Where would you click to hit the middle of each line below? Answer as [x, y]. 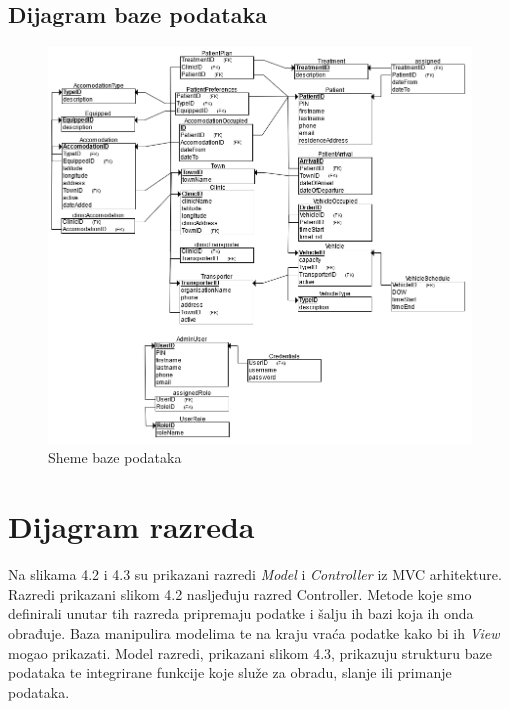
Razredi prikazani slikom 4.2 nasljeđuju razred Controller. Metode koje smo [240, 593]
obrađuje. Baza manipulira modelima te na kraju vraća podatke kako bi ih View [254, 632]
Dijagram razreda [131, 526]
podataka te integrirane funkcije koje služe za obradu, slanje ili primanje [230, 672]
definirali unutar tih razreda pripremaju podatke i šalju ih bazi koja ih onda [241, 613]
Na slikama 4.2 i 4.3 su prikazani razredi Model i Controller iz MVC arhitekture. [255, 574]
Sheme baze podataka [115, 457]
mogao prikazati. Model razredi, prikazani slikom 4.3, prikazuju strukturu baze [250, 652]
